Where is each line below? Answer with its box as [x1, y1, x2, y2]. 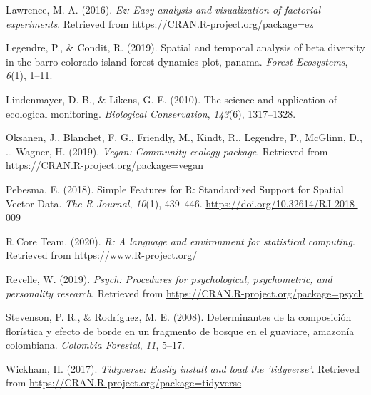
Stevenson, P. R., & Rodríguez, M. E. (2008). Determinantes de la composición [6, 309, 352, 324]
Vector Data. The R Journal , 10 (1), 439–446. [6, 195, 203, 210]
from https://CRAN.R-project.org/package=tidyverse [6, 375, 242, 390]
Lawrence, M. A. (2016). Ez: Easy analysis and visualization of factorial [6, 2, 321, 16]
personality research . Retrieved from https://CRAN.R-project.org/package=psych [6, 285, 364, 300]
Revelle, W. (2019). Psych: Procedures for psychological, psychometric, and [6, 271, 332, 286]
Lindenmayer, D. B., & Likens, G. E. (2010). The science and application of [6, 91, 337, 106]
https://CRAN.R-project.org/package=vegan [6, 158, 204, 173]
